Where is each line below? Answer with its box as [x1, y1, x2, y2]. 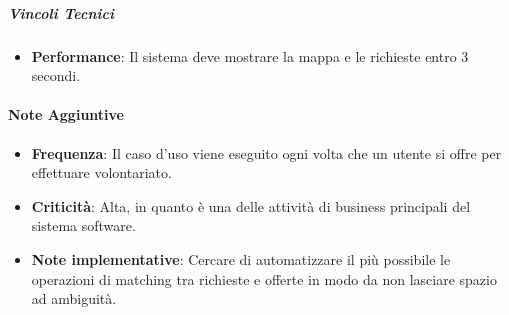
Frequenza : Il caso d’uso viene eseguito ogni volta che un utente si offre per [31, 142, 502, 163]
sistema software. [31, 215, 136, 236]
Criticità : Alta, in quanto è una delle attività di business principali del [31, 195, 471, 216]
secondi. [31, 65, 81, 86]
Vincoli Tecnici [8, 2, 114, 23]
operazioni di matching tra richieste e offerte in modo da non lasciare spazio [31, 268, 497, 289]
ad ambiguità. [31, 288, 117, 309]
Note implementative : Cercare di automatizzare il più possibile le [31, 248, 451, 269]
